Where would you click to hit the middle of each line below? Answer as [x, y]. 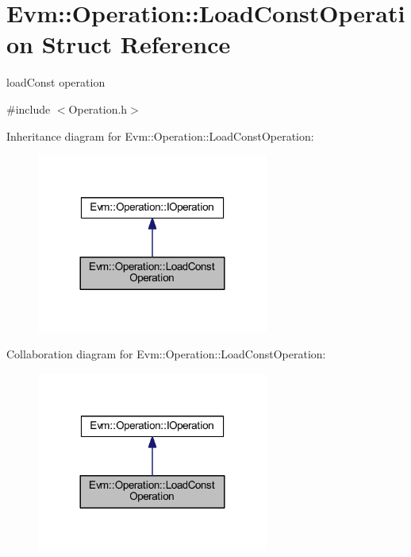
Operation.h [98, 108]
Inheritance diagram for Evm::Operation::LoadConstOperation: [160, 135]
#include [29, 108]
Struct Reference [136, 44]
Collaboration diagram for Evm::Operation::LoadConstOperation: [166, 354]
